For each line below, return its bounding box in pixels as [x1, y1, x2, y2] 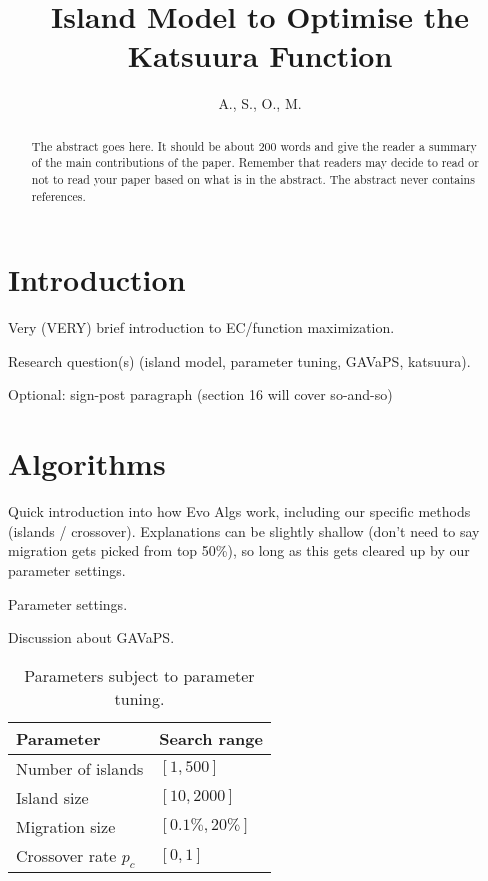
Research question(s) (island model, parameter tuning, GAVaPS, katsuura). [8, 350, 471, 371]
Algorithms [8, 443, 166, 484]
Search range [159, 726, 263, 750]
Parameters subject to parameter [24, 663, 255, 687]
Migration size [16, 814, 116, 838]
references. [31, 187, 86, 204]
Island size [16, 785, 89, 809]
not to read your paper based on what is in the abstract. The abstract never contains [31, 171, 475, 188]
